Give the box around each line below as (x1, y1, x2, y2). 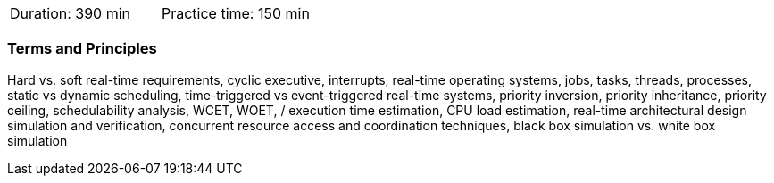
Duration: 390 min (10, 4, 131, 22)
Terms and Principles (7, 39, 157, 58)
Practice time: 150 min (161, 4, 310, 22)
